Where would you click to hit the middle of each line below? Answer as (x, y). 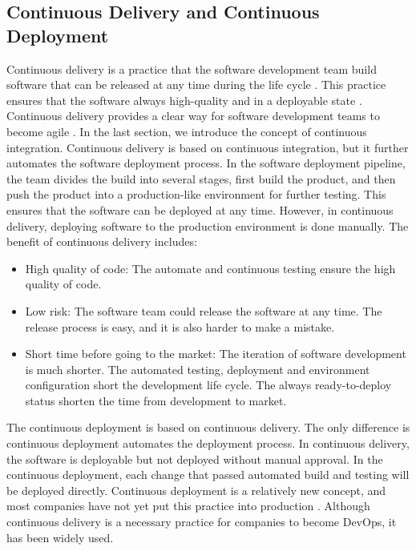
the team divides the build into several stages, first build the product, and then (201, 178)
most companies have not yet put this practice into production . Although (188, 506)
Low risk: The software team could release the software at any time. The (204, 310)
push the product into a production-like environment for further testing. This (196, 194)
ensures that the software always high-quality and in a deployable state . (184, 100)
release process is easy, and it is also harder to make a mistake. (180, 326)
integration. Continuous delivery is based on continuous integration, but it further (208, 147)
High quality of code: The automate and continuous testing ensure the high (210, 268)
